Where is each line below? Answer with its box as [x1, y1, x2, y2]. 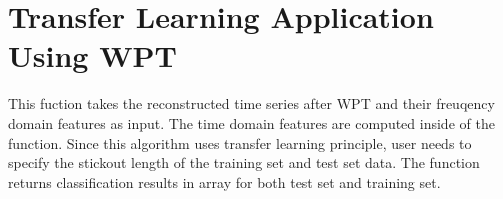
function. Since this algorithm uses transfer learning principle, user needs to [8, 132, 472, 153]
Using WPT [8, 35, 177, 76]
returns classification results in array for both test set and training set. [8, 171, 441, 192]
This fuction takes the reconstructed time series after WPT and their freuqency [8, 93, 495, 114]
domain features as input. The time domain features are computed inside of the [8, 112, 495, 133]
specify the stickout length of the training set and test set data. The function [8, 152, 480, 173]
